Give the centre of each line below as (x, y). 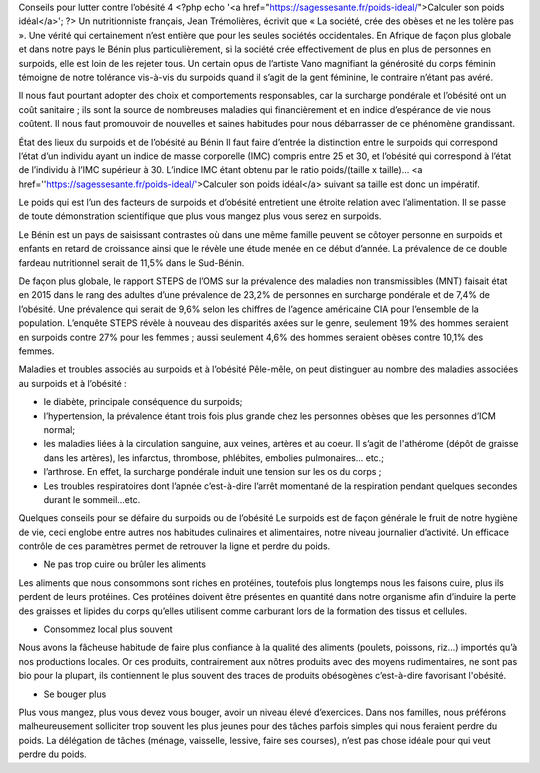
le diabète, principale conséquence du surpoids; (143, 402)
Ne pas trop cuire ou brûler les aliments (125, 564)
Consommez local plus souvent (108, 629)
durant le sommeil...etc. (92, 499)
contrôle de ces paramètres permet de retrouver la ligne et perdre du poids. (174, 546)
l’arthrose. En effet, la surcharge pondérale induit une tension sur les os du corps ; (212, 472)
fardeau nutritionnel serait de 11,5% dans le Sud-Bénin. (131, 262)
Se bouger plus (75, 694)
